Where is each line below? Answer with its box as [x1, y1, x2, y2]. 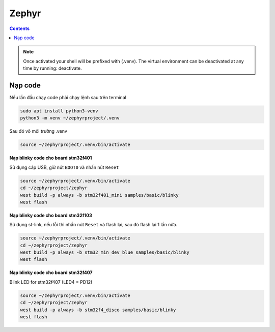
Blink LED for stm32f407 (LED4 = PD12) [9, 279, 93, 285]
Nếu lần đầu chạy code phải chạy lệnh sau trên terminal [9, 95, 127, 101]
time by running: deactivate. [23, 65, 82, 71]
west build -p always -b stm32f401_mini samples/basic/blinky [20, 192, 179, 198]
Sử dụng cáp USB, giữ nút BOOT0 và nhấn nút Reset [9, 164, 119, 170]
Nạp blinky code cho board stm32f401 [9, 155, 92, 161]
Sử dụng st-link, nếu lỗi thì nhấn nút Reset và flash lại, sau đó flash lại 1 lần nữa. [9, 222, 178, 228]
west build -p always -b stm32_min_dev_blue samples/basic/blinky [20, 250, 189, 255]
